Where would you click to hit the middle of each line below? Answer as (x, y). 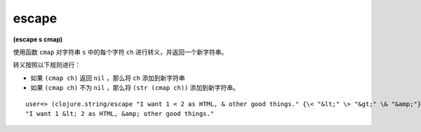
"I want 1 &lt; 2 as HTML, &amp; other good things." (120, 113)
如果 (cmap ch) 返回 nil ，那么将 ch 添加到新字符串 (108, 78)
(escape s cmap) (38, 39)
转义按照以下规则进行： (47, 65)
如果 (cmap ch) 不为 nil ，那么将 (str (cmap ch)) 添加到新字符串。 (135, 88)
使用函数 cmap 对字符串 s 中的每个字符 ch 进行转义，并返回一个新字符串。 (120, 52)
